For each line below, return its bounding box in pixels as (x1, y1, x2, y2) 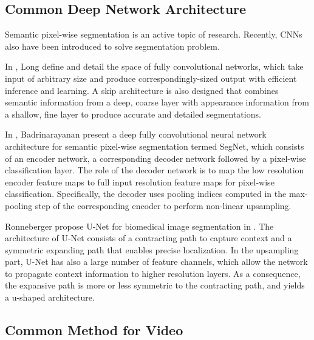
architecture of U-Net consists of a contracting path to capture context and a (5, 232, 292, 244)
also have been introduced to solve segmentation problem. (5, 39, 220, 52)
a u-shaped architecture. (5, 291, 95, 304)
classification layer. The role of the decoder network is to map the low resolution (5, 164, 304, 176)
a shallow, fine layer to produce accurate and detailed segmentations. (5, 107, 261, 120)
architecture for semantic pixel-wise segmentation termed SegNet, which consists (5, 139, 304, 152)
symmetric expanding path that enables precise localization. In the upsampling (5, 243, 299, 256)
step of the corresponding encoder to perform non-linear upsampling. (35, 199, 292, 212)
